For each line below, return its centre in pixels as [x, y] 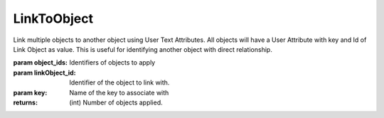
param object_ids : [40, 63]
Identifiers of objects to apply [112, 63]
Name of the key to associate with [119, 92]
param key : [30, 92]
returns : [26, 102]
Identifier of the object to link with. [119, 82]
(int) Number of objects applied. [116, 102]
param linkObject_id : [44, 73]
